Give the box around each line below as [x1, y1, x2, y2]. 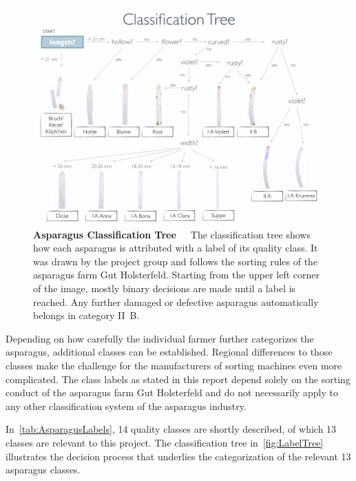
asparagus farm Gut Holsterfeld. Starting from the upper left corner [33, 267, 320, 282]
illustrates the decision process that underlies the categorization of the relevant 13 [6, 449, 351, 463]
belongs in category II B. [33, 308, 140, 323]
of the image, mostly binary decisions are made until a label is [33, 280, 296, 295]
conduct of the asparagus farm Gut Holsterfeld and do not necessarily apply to [6, 385, 338, 400]
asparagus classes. [6, 462, 81, 477]
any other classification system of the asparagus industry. [6, 398, 247, 413]
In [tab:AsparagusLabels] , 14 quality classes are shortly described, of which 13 [6, 422, 337, 436]
